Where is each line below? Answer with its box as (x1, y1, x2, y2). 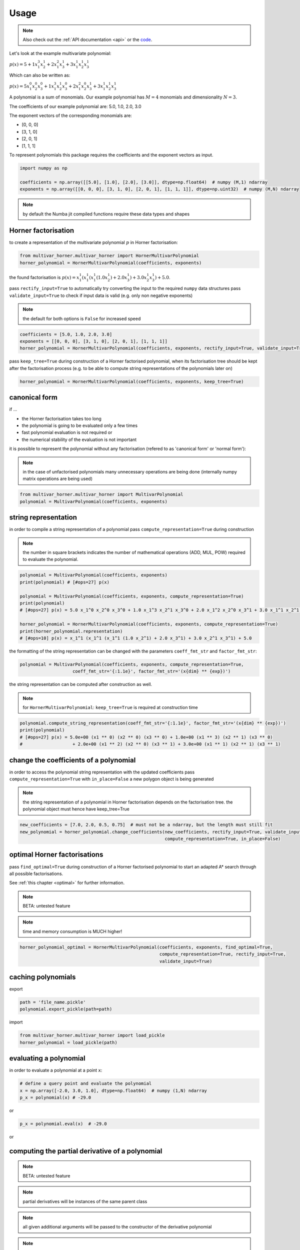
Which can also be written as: (9, 72, 70, 78)
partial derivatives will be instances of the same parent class (22, 1198, 147, 1204)
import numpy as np (19, 165, 67, 171)
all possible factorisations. (9, 870, 63, 876)
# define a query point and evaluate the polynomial (19, 1080, 152, 1086)
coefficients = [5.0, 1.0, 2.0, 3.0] (19, 331, 112, 337)
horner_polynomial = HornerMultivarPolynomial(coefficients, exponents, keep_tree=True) (19, 378, 244, 384)
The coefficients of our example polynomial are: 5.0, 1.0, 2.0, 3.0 (9, 103, 142, 109)
